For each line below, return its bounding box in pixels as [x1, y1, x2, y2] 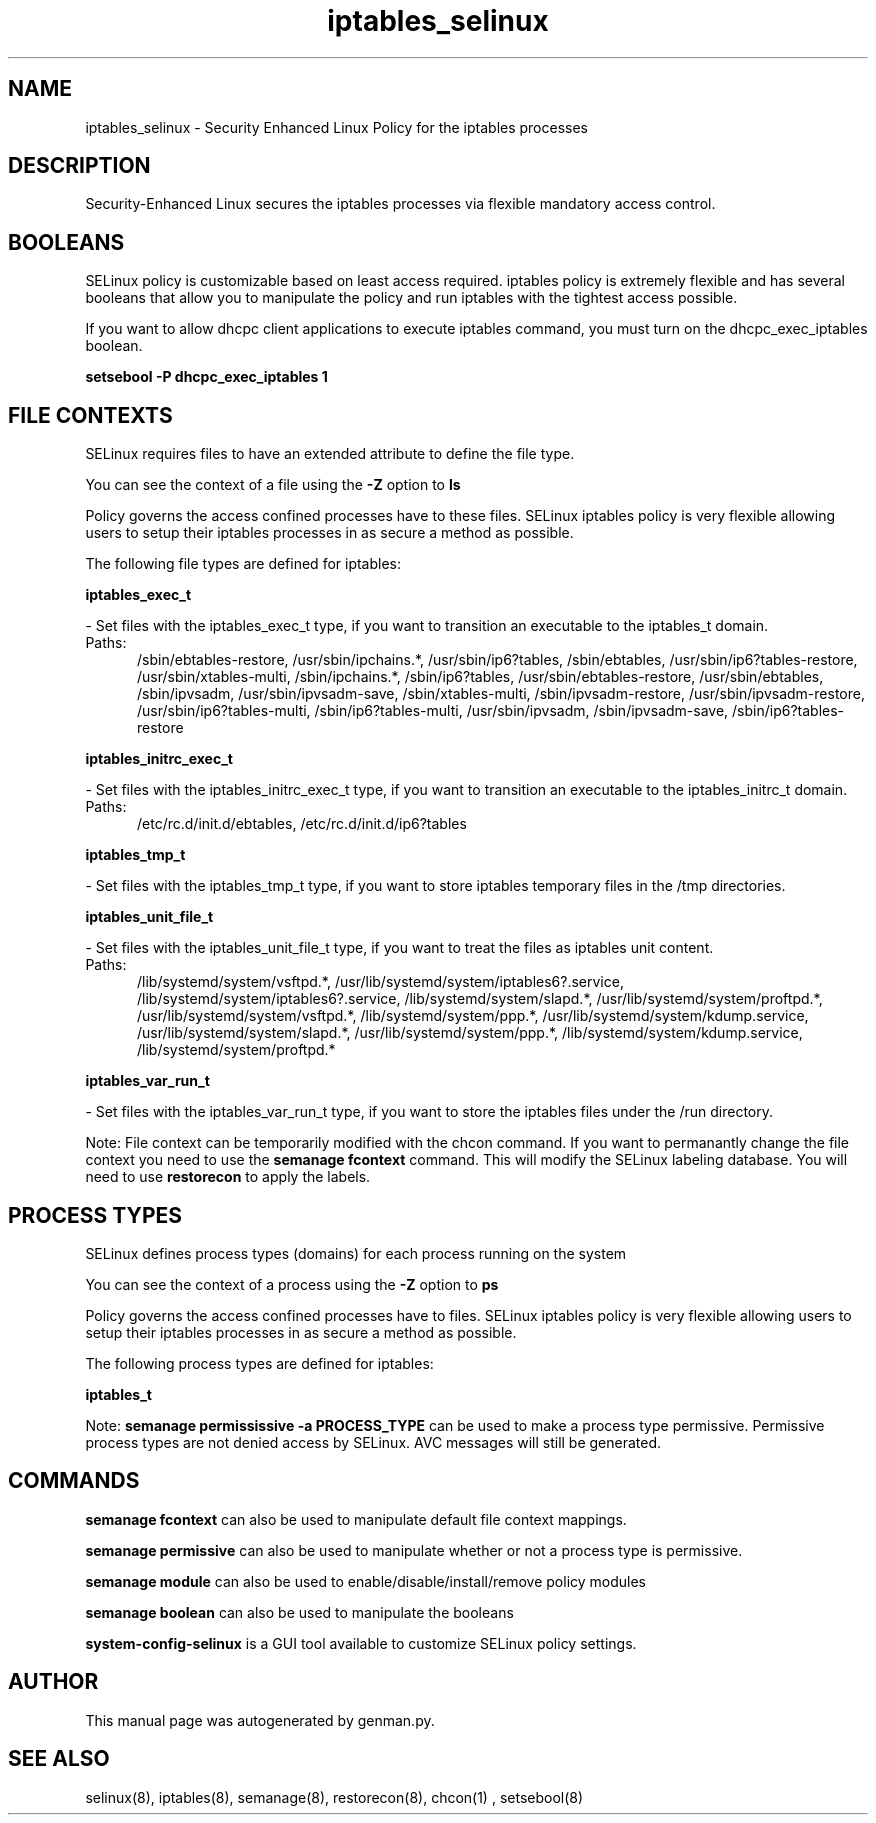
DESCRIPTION [8, 153, 151, 179]
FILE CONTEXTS [8, 402, 173, 428]
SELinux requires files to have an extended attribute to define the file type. [85, 445, 575, 463]
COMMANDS [8, 1468, 140, 1494]
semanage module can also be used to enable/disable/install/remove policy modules [85, 1572, 647, 1590]
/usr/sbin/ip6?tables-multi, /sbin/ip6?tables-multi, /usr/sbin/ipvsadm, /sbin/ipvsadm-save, [137, 702, 729, 720]
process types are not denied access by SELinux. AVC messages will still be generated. [85, 1433, 662, 1451]
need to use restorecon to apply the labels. [85, 1168, 371, 1186]
